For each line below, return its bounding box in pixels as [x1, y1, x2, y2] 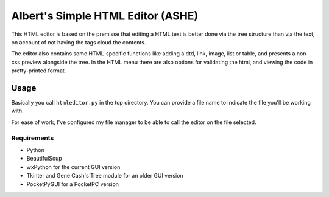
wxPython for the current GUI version [26, 163, 121, 170]
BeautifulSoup [26, 155, 62, 162]
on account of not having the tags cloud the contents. [11, 38, 146, 46]
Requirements [11, 134, 54, 142]
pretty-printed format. [11, 67, 66, 74]
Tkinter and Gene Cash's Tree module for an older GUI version [26, 172, 183, 179]
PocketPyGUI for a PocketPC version [26, 180, 119, 188]
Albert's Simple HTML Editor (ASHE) [11, 9, 199, 22]
